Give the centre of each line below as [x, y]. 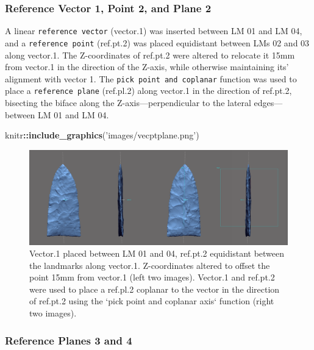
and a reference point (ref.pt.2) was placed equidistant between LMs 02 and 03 [157, 42]
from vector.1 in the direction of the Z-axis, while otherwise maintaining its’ [147, 67]
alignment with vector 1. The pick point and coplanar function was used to [151, 78]
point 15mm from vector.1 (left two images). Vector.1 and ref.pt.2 [152, 277]
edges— [268, 103]
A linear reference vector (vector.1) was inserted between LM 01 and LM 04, [154, 31]
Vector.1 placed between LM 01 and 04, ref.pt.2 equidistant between [157, 253]
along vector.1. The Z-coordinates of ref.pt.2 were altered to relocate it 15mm [150, 55]
